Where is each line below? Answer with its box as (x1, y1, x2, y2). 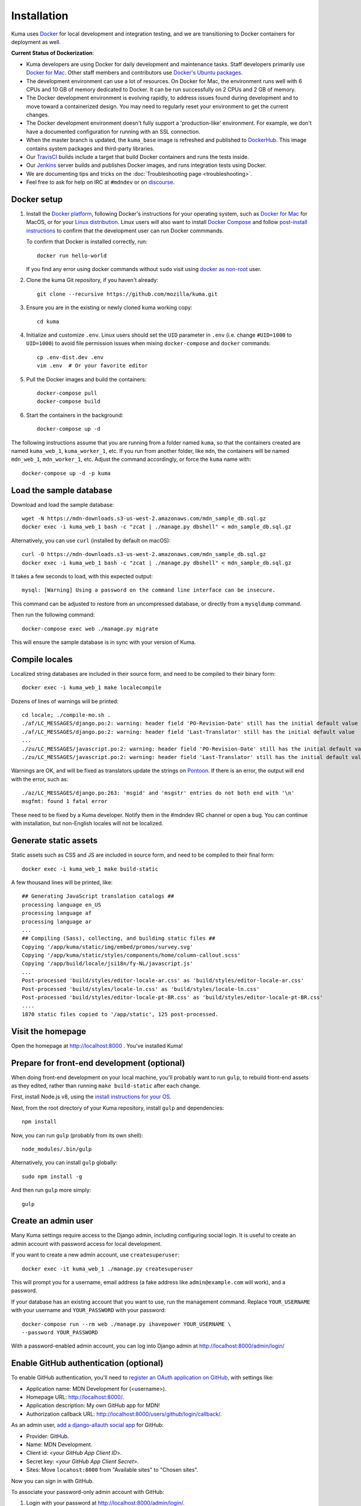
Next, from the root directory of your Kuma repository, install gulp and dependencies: (11, 1104, 224, 1111)
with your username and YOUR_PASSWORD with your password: (11, 1307, 166, 1314)
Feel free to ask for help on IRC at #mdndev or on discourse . (26, 178, 175, 186)
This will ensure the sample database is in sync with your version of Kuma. (11, 639, 196, 646)
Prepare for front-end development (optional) (11, 1058, 185, 1068)
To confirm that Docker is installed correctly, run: (26, 238, 147, 245)
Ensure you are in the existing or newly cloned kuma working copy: (26, 304, 193, 311)
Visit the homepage (11, 1026, 87, 1036)
